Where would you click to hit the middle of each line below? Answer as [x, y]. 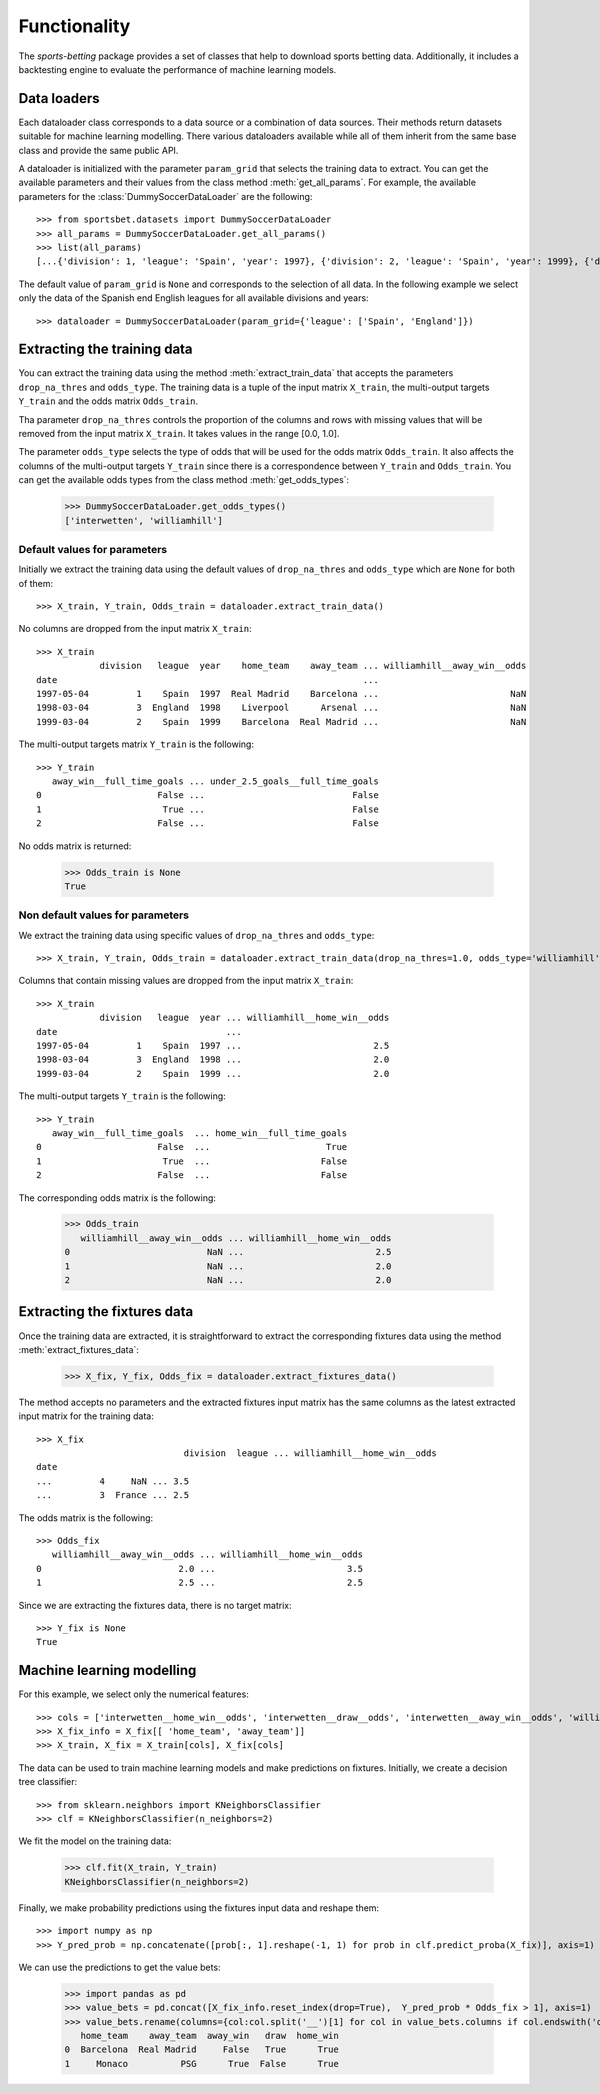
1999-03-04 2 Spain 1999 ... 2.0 [213, 1073]
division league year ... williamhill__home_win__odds [244, 1018]
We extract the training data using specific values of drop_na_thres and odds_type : [196, 935]
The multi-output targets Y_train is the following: [122, 1096]
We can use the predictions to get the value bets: [119, 1967]
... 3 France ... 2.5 [113, 1495]
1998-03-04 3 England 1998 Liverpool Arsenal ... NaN [281, 708]
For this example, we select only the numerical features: [133, 1694]
